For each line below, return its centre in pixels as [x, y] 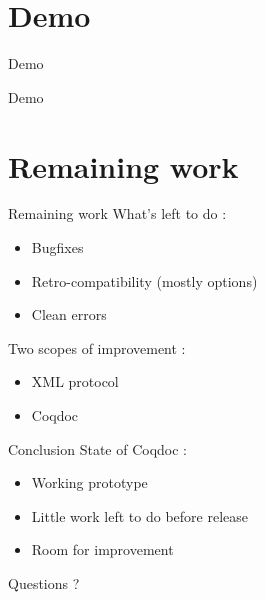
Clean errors [69, 314]
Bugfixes [57, 247]
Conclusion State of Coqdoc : [97, 448]
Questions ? [44, 582]
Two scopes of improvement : [97, 347]
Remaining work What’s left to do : [117, 213]
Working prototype [89, 482]
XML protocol [75, 381]
